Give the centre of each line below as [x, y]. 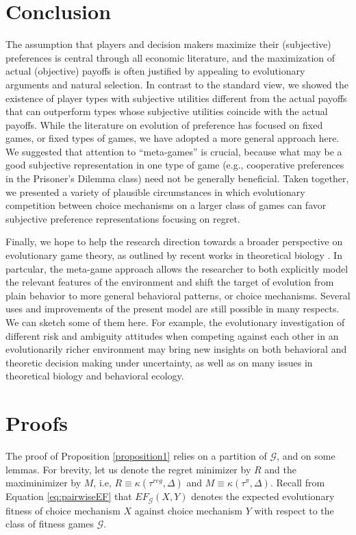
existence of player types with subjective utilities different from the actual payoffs [176, 98]
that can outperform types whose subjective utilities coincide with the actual [167, 111]
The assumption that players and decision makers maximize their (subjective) [168, 44]
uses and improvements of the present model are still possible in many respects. [173, 309]
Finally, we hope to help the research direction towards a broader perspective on [174, 241]
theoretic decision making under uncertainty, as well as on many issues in [159, 362]
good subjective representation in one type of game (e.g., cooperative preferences [175, 165]
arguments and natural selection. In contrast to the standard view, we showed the [177, 84]
